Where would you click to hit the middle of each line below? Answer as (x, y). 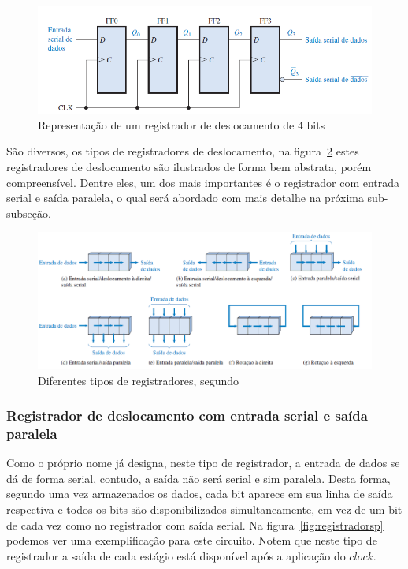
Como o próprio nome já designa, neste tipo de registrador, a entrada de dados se (203, 463)
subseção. (29, 213)
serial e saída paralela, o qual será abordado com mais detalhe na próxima (185, 198)
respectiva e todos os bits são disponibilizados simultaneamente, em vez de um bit (204, 509)
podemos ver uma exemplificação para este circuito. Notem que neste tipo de (192, 540)
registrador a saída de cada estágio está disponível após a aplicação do (176, 555)
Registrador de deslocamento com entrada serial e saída (187, 416)
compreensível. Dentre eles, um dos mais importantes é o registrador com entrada (203, 182)
